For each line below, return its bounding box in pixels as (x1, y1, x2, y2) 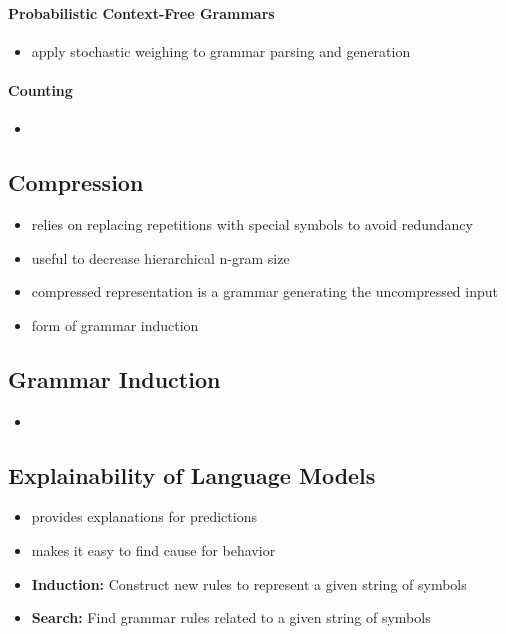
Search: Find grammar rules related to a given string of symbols (31, 607, 431, 628)
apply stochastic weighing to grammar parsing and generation (31, 40, 411, 61)
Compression (8, 167, 144, 198)
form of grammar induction (31, 314, 199, 335)
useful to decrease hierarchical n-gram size (31, 247, 290, 268)
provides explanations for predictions (31, 506, 257, 527)
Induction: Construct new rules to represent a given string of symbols (31, 573, 467, 594)
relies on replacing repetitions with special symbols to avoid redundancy (31, 213, 473, 234)
